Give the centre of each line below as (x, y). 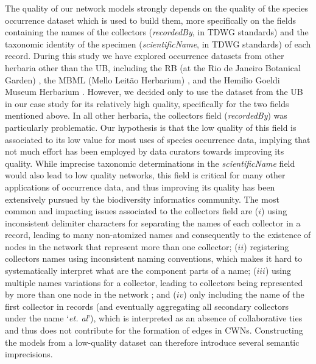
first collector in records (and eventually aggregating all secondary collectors (147, 306)
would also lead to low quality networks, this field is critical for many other (145, 175)
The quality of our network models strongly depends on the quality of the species (156, 8)
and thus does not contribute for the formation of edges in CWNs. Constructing (154, 330)
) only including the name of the (244, 294)
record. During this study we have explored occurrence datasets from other (145, 56)
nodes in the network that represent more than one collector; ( (121, 246)
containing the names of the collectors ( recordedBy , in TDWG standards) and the (157, 32)
